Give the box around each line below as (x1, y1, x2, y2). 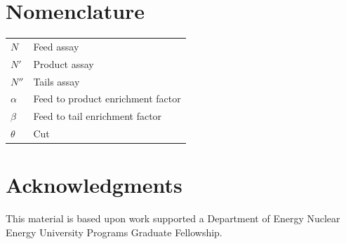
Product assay (33, 56, 94, 71)
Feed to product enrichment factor (33, 91, 181, 106)
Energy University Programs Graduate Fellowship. (6, 224, 222, 239)
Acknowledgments (6, 170, 182, 199)
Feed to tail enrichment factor (33, 109, 162, 123)
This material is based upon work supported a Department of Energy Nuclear (6, 211, 340, 226)
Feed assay (33, 39, 79, 53)
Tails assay (33, 74, 80, 88)
